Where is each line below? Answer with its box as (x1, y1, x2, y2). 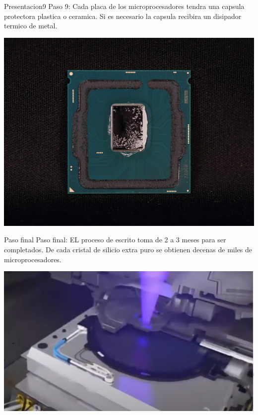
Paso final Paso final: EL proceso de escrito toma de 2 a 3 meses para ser (4, 234, 226, 245)
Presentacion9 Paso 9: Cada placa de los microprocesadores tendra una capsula (4, 1, 245, 11)
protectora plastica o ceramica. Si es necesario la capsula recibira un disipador (4, 10, 242, 21)
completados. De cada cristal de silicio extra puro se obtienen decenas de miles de (4, 244, 253, 254)
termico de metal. (4, 20, 58, 31)
